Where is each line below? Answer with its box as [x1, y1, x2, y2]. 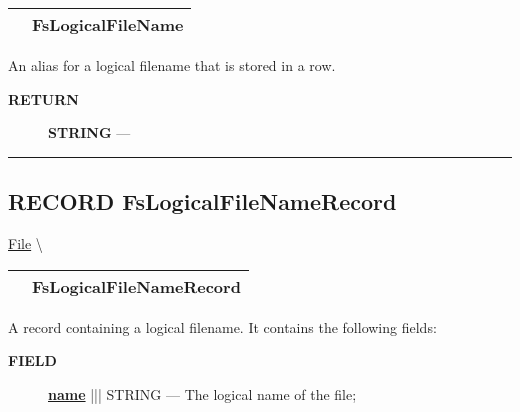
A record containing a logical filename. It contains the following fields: [8, 316, 437, 337]
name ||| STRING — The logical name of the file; [48, 383, 357, 404]
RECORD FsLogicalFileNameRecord [8, 186, 397, 217]
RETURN [8, 88, 79, 109]
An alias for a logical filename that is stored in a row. [8, 55, 336, 75]
